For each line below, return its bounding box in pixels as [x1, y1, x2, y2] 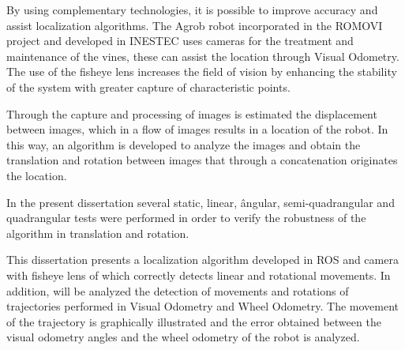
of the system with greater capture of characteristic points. [6, 78, 291, 95]
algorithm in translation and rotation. [6, 224, 189, 241]
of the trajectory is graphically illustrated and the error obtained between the [6, 313, 381, 329]
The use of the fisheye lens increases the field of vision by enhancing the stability [6, 63, 397, 80]
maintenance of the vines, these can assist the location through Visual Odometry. [6, 47, 399, 64]
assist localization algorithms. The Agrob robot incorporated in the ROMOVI [6, 17, 383, 33]
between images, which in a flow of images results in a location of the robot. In [6, 121, 388, 137]
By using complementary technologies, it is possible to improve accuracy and [6, 2, 378, 17]
